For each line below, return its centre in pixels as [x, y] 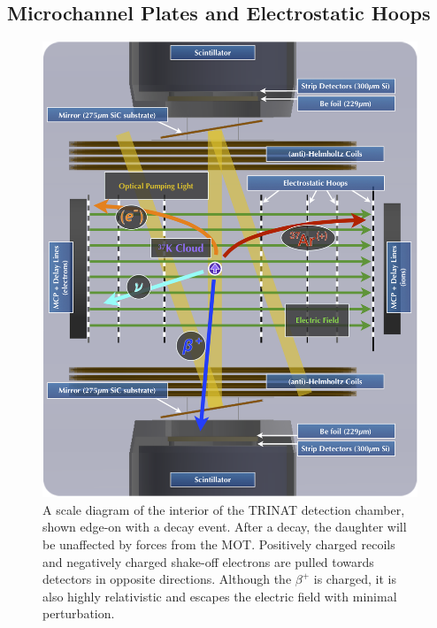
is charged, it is [355, 579]
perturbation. [79, 613]
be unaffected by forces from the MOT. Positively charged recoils [219, 544]
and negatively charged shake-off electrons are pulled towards [208, 561]
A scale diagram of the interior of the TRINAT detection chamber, [224, 509]
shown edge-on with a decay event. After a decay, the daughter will [225, 527]
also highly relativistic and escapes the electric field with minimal [220, 596]
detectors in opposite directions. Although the [167, 579]
